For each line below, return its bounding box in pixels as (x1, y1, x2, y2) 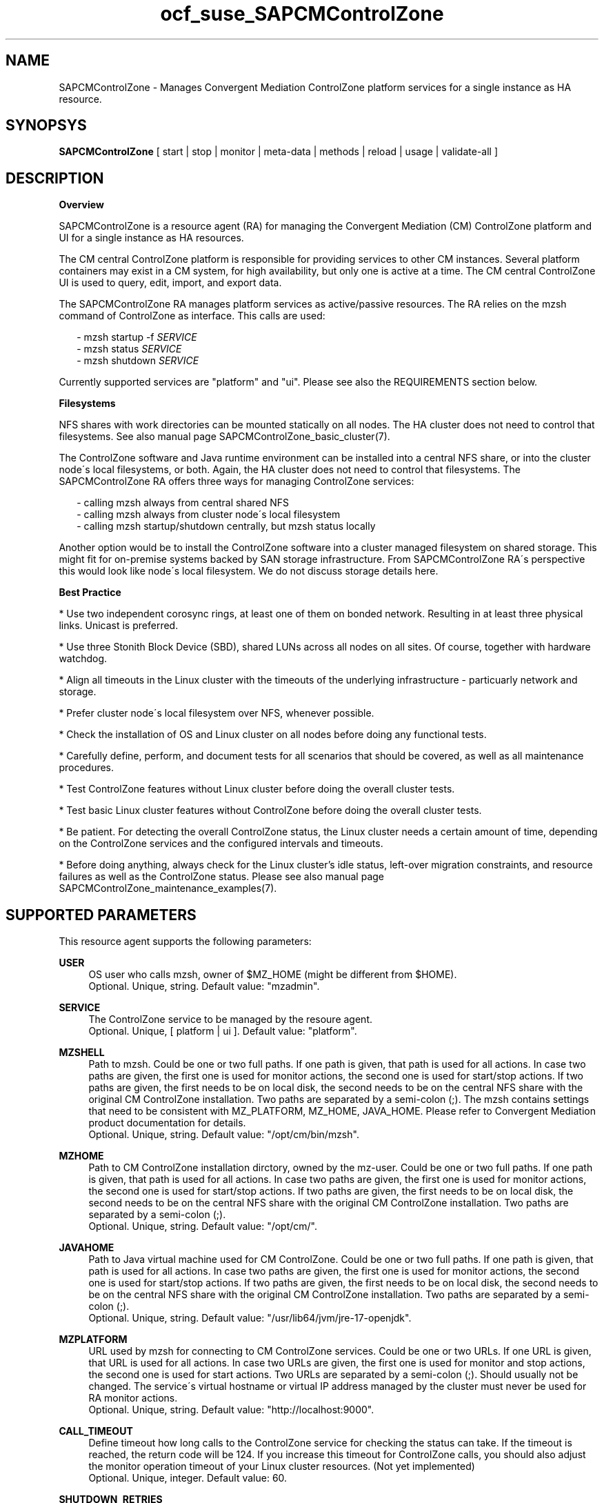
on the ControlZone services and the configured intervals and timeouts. (59, 837, 383, 850)
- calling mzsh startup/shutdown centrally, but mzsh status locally (77, 520, 376, 532)
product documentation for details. (88, 1117, 246, 1129)
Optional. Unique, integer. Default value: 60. (88, 1472, 288, 1484)
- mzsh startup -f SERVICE (77, 331, 197, 344)
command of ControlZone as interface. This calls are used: (59, 310, 325, 322)
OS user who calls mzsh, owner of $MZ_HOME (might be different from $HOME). (88, 968, 457, 981)
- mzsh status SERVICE (77, 343, 182, 355)
